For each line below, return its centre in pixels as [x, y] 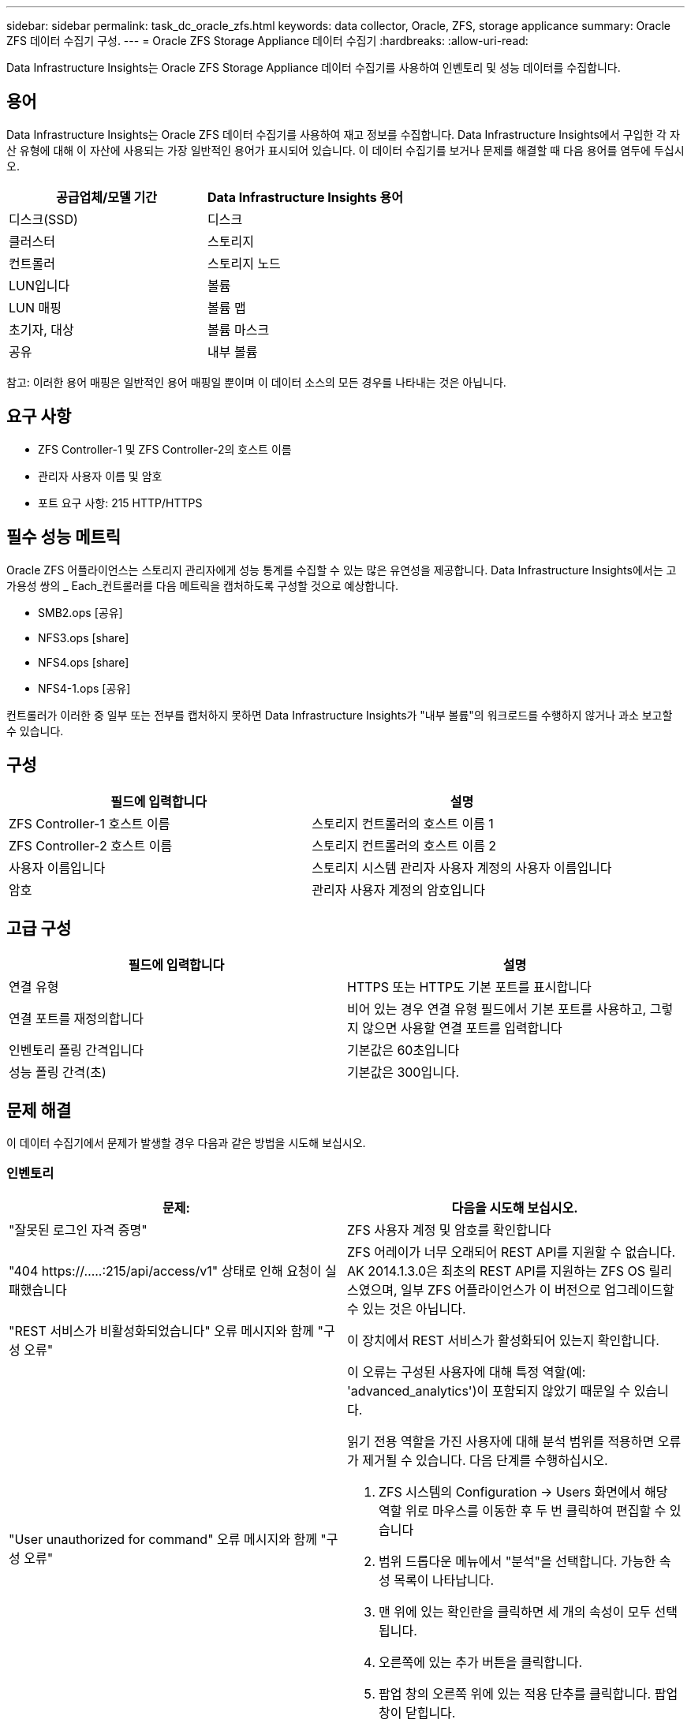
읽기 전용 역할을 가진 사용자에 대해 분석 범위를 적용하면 [501, 1441]
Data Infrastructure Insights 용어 [305, 197]
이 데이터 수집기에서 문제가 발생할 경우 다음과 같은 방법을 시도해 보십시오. [186, 1143]
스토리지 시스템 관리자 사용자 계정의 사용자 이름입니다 [462, 868]
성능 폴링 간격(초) [58, 1073]
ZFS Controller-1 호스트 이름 [90, 824]
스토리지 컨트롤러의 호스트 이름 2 [404, 846]
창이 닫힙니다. [417, 1712]
